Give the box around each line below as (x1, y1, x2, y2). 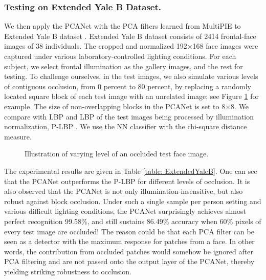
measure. (4, 131, 32, 142)
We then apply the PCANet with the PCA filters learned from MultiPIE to (4, 21, 241, 31)
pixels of (235, 215, 261, 226)
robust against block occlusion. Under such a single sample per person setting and (4, 195, 261, 206)
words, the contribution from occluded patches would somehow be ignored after (4, 246, 253, 256)
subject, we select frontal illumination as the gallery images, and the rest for (4, 61, 243, 71)
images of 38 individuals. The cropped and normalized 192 (4, 41, 187, 51)
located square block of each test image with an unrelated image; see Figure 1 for (4, 91, 259, 102)
